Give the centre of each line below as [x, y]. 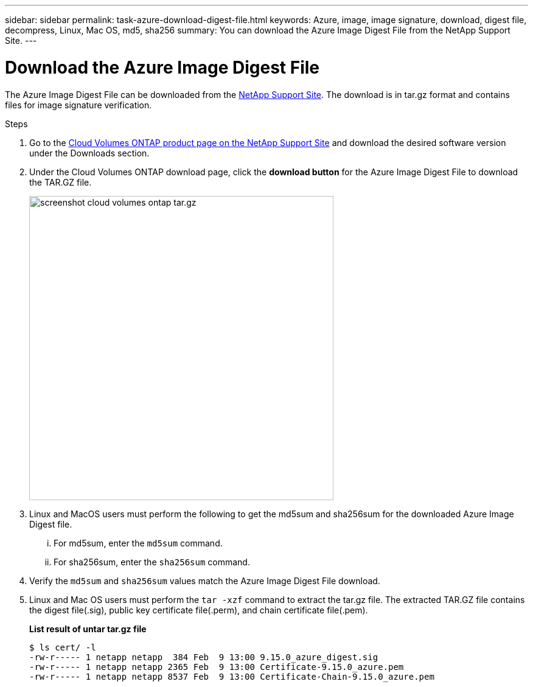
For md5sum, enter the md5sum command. [138, 543]
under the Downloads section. [89, 153]
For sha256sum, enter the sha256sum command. [152, 562]
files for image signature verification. [78, 105]
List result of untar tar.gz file [88, 629]
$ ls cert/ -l [63, 647]
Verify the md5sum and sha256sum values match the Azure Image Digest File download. [205, 581]
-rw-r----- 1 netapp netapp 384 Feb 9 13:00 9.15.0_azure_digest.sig [204, 657]
